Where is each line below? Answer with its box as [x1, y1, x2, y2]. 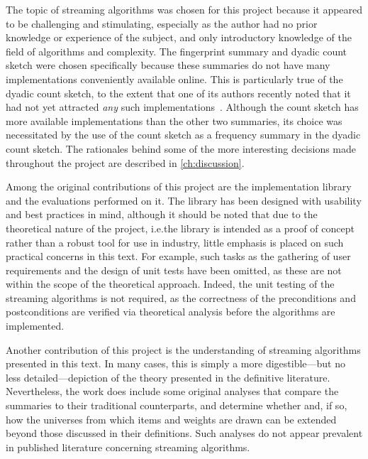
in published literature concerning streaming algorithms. [6, 439, 250, 454]
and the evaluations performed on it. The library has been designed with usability [6, 193, 362, 207]
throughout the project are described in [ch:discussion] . [6, 155, 245, 170]
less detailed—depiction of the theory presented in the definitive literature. [6, 369, 330, 384]
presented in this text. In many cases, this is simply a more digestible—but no [6, 356, 345, 371]
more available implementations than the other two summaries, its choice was [6, 113, 342, 128]
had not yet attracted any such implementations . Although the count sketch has [6, 99, 359, 114]
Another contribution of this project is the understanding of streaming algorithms [6, 342, 361, 357]
